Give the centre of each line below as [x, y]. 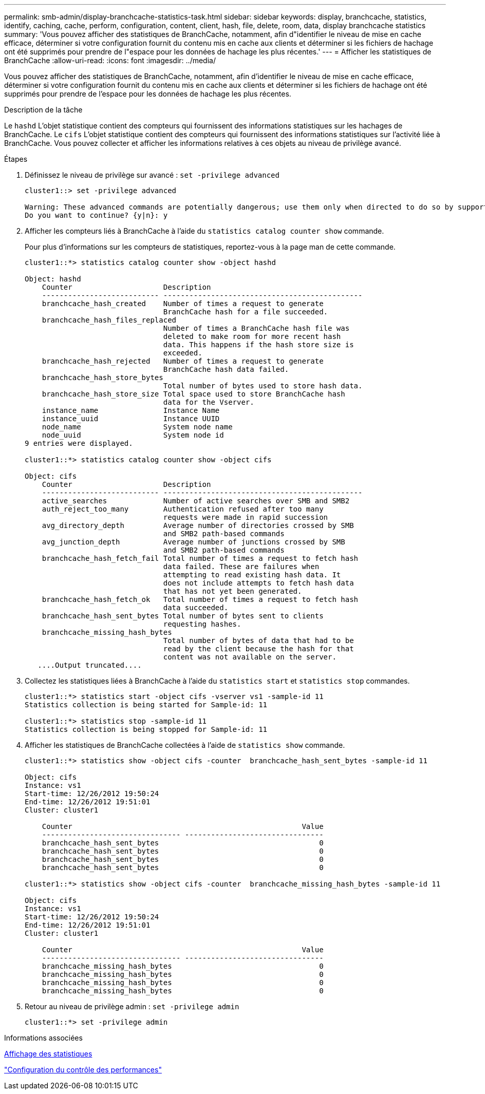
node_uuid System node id [133, 435]
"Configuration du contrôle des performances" [83, 1070]
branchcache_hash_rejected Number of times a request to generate [183, 361]
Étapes [16, 159]
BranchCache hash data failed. [226, 369]
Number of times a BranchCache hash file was [256, 328]
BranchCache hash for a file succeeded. [246, 312]
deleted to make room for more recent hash [252, 336]
